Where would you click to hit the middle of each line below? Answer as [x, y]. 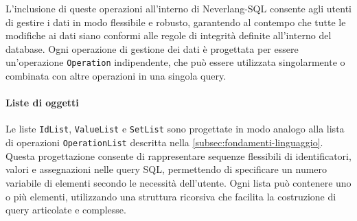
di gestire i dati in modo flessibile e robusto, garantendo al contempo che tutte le [176, 22]
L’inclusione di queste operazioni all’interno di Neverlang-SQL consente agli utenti [178, 8]
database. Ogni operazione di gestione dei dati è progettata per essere [152, 48]
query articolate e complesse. [66, 210]
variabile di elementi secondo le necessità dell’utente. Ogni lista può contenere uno [178, 182]
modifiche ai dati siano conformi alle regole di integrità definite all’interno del [169, 35]
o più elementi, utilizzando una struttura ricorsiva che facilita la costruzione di [171, 196]
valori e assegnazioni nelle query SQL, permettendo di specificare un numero [166, 169]
